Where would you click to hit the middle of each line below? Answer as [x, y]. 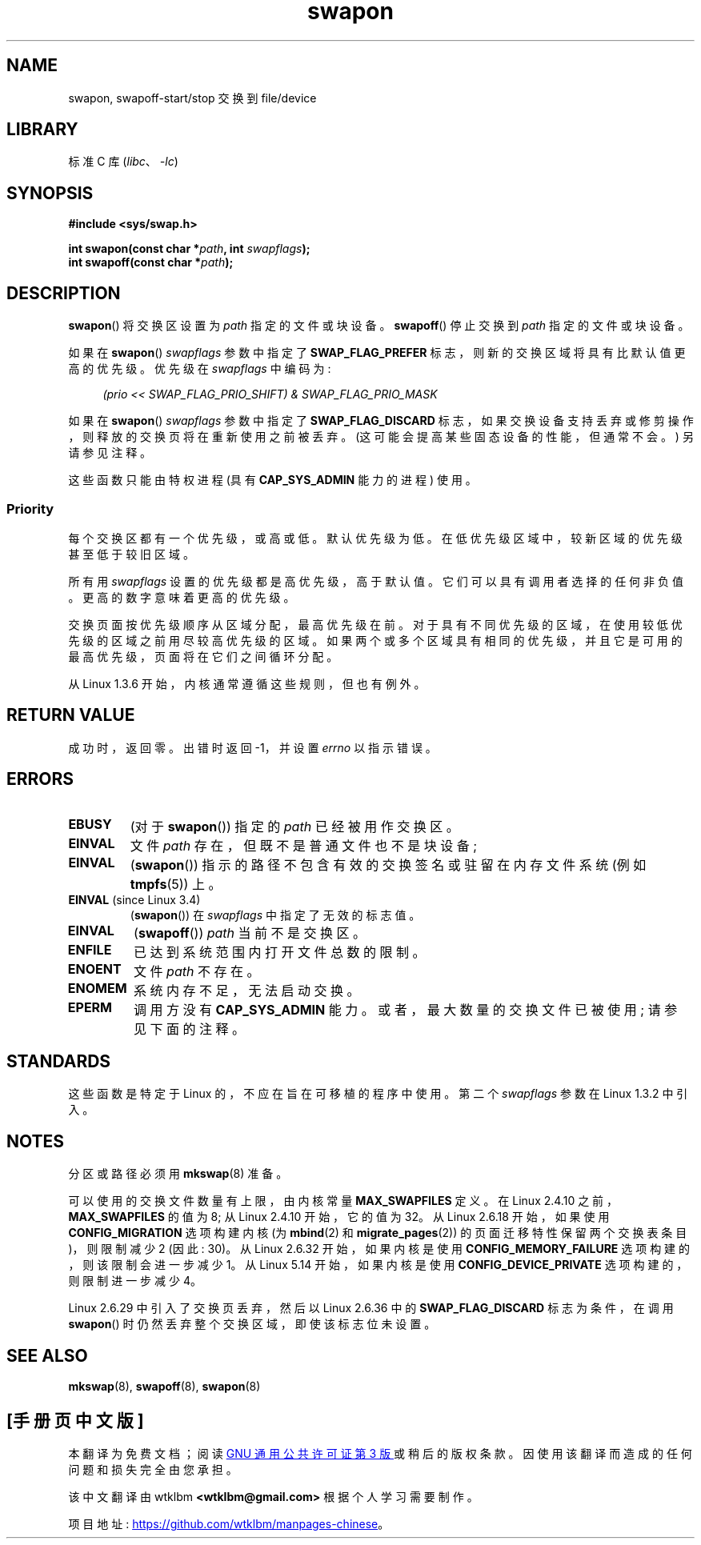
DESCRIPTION [64, 293]
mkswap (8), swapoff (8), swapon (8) [164, 1387]
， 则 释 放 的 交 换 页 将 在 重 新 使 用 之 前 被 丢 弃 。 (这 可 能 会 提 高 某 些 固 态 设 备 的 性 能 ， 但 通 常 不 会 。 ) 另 [381, 437]
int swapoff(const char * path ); [151, 262]
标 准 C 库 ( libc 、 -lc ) [123, 162]
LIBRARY [42, 130]
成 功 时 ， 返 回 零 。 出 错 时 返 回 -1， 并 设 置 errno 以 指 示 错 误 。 [252, 747]
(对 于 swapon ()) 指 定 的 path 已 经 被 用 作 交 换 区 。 [294, 826]
